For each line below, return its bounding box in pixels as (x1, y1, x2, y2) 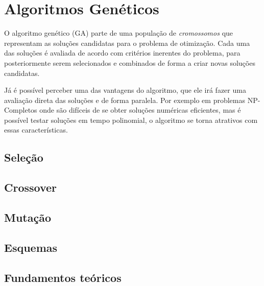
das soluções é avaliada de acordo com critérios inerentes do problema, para (4, 47, 241, 58)
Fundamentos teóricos (4, 269, 122, 285)
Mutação (4, 210, 52, 225)
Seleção (4, 149, 43, 165)
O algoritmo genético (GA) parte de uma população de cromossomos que (4, 28, 233, 38)
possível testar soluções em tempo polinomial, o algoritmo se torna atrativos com (4, 114, 258, 125)
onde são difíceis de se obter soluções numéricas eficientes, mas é (39, 105, 241, 115)
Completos (4, 105, 37, 115)
